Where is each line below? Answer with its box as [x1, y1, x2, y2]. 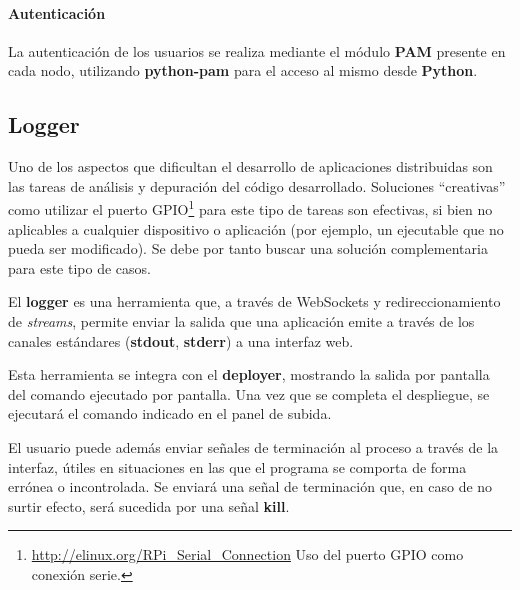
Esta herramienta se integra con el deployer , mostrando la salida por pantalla [8, 364, 490, 385]
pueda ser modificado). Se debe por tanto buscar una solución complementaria [8, 238, 488, 259]
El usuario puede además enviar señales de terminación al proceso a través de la [8, 436, 499, 457]
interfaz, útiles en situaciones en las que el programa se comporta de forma [8, 456, 467, 477]
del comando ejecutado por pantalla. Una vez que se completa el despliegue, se [8, 383, 490, 404]
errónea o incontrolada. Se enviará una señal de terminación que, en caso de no [8, 476, 493, 497]
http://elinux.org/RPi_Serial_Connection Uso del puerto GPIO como [31, 544, 464, 565]
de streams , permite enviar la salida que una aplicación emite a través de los [8, 311, 475, 331]
